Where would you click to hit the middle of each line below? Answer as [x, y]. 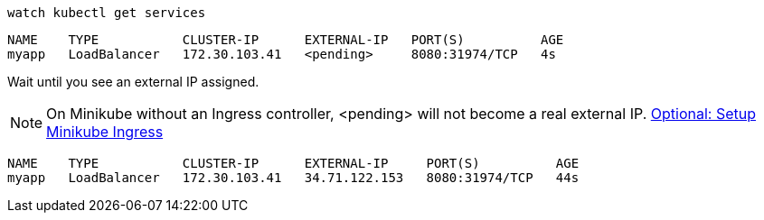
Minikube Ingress [105, 132]
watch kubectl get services [107, 13]
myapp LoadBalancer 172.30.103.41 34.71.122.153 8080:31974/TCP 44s [293, 178]
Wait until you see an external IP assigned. [133, 82]
